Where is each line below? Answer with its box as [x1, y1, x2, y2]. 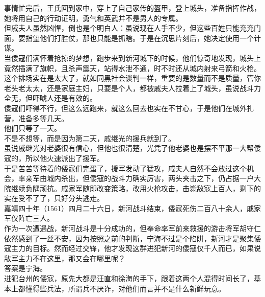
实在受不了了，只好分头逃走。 [4, 193, 104, 203]
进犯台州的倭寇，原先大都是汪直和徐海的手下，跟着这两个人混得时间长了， [4, 273, 254, 284]
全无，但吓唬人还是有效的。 [4, 93, 97, 103]
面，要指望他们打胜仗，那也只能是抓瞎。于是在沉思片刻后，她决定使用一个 [4, 32, 254, 43]
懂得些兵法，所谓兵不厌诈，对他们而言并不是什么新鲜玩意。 [25, 283, 225, 293]
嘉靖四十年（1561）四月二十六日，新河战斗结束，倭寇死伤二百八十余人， [4, 202, 247, 213]
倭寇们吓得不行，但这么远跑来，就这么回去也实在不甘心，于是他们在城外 [4, 102, 247, 113]
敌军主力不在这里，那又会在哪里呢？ [4, 253, 125, 263]
